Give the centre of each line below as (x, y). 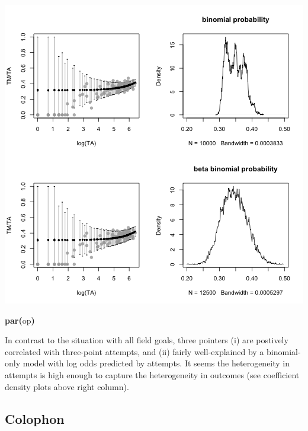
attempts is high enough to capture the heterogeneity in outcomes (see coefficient (152, 374)
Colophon (35, 418)
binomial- (284, 351)
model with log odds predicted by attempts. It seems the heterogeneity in (156, 363)
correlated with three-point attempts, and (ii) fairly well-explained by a (134, 351)
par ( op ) (20, 320)
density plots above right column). (67, 386)
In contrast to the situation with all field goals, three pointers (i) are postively (147, 340)
